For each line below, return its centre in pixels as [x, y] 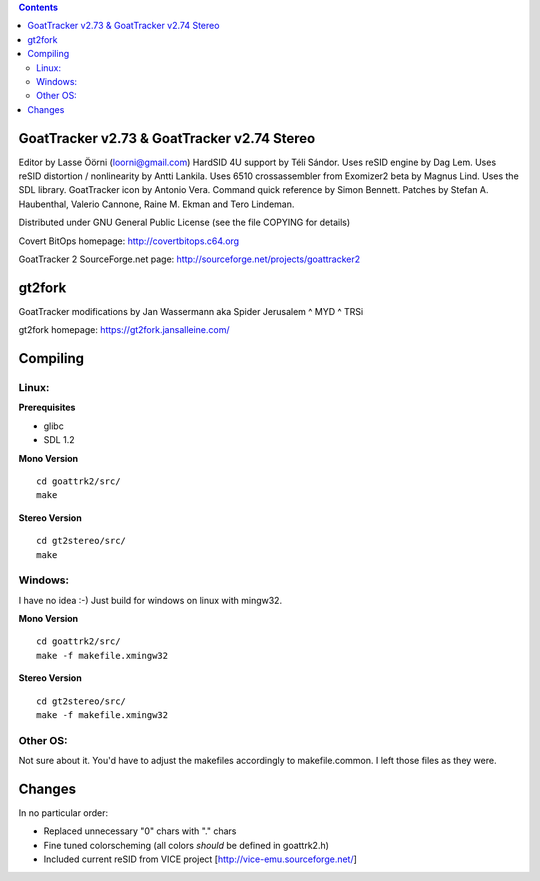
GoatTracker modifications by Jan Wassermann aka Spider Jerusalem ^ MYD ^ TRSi [191, 311]
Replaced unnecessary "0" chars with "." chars [140, 831]
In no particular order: [63, 813]
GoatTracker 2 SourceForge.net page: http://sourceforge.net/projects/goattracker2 [189, 259]
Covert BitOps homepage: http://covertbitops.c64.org [129, 241]
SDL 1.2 [59, 440]
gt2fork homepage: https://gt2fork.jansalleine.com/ [124, 330]
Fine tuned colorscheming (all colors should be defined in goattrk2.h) [186, 845]
